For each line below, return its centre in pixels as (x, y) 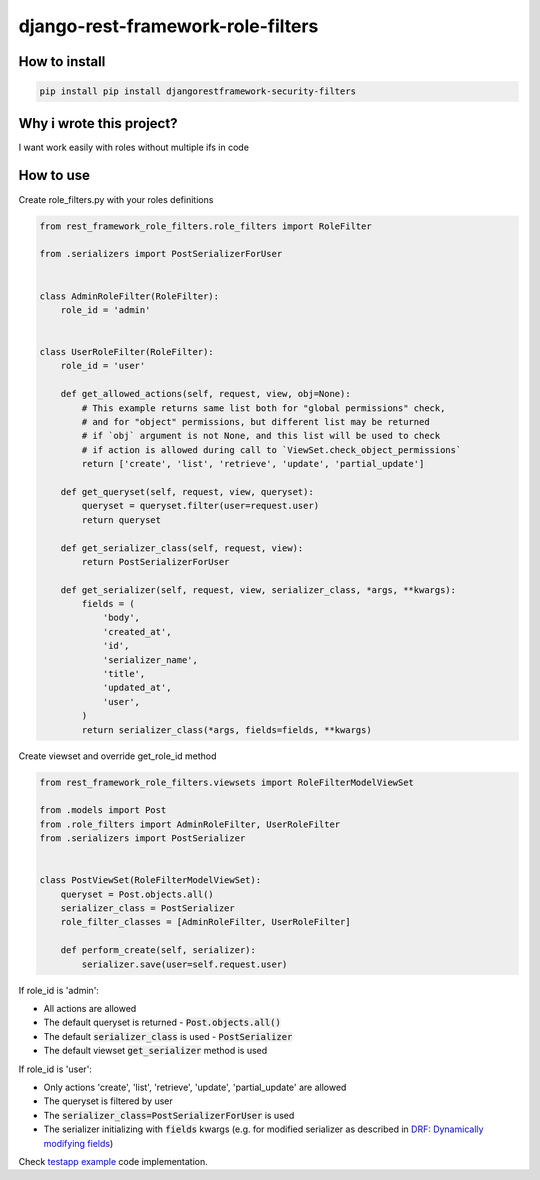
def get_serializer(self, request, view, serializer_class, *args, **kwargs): (258, 589)
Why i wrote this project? (98, 123)
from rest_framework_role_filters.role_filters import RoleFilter (205, 226)
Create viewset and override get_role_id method (117, 756)
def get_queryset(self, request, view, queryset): (187, 491)
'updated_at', (137, 688)
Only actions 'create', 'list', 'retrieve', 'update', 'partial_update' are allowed (195, 1087)
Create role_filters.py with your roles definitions (116, 199)
